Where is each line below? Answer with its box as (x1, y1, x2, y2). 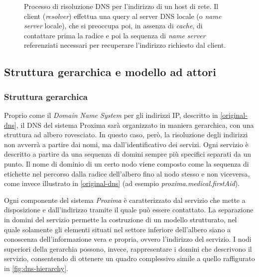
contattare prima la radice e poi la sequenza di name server (24, 30, 206, 40)
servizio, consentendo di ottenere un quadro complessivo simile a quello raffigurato (4, 253, 255, 264)
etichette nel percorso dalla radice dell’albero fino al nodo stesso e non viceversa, (4, 168, 250, 179)
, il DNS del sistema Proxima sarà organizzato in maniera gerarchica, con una (16, 119, 254, 130)
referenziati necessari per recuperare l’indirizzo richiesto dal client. (24, 40, 226, 50)
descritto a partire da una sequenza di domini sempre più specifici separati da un (4, 149, 252, 159)
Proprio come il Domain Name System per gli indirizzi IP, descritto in (4, 109, 218, 120)
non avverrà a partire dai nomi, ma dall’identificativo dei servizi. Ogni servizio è (4, 139, 249, 149)
